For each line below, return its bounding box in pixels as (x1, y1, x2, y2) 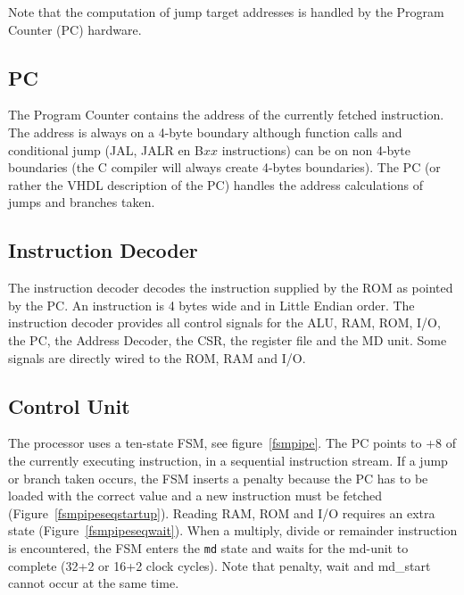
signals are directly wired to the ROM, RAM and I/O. (8, 348, 306, 367)
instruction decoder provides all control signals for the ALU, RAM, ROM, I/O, (8, 313, 441, 332)
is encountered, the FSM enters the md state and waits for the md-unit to (8, 538, 409, 557)
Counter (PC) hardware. (8, 20, 142, 38)
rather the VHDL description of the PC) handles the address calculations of (8, 175, 424, 194)
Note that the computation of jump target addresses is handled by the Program (8, 3, 444, 21)
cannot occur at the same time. (8, 574, 179, 592)
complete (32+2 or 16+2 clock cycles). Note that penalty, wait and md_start (8, 556, 431, 574)
